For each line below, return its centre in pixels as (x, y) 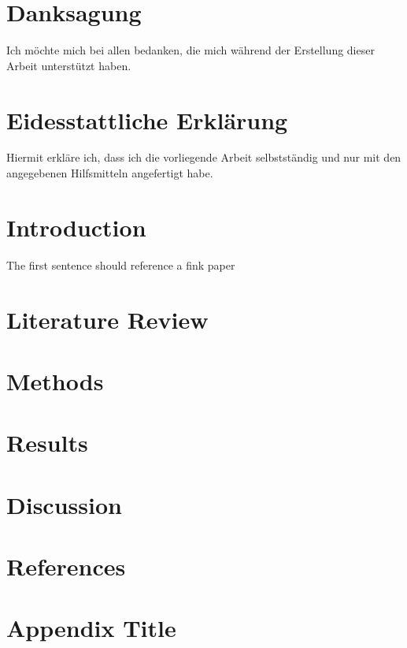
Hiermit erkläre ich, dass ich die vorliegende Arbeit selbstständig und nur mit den (204, 157)
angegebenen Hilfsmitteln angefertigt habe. (110, 173)
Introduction (76, 227)
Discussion (64, 504)
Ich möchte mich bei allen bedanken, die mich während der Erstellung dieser (191, 50)
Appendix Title (91, 628)
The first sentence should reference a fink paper (121, 264)
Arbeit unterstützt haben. (69, 65)
